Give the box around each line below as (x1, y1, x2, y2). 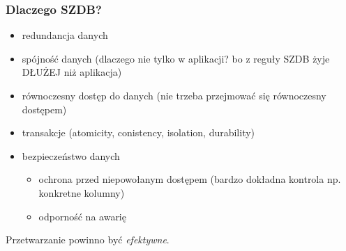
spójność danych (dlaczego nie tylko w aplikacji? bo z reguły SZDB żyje (22, 51, 330, 65)
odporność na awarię (38, 209, 126, 223)
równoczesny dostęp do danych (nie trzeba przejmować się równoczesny (22, 88, 326, 102)
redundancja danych (22, 28, 108, 42)
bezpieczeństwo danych (22, 148, 120, 163)
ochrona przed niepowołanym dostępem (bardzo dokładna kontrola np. (38, 172, 341, 186)
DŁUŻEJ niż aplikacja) (22, 65, 122, 79)
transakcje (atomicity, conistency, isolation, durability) (22, 125, 255, 140)
